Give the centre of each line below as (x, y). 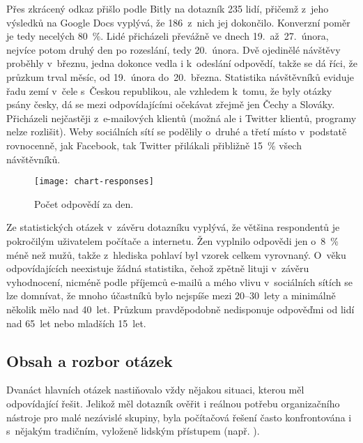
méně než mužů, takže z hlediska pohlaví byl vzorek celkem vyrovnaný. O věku (176, 254)
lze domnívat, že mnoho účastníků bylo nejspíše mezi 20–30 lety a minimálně (171, 295)
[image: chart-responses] (94, 182)
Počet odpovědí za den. (84, 203)
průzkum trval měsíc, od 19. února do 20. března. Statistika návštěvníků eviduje (180, 76)
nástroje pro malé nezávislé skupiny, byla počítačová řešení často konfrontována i (179, 417)
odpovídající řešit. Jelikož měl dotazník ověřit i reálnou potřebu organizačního (173, 403)
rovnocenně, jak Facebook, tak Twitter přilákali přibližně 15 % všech (154, 145)
